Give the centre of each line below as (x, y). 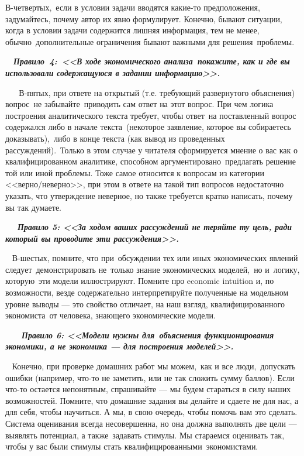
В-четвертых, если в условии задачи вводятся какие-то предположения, (133, 7)
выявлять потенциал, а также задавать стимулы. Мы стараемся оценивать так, (145, 435)
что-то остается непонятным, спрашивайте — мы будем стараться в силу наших (148, 389)
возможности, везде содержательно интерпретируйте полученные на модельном (147, 292)
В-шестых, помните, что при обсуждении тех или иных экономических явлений (155, 258)
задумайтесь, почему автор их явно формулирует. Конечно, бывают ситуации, (144, 18)
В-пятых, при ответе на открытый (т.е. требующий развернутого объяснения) (157, 92)
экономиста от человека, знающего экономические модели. (110, 315)
